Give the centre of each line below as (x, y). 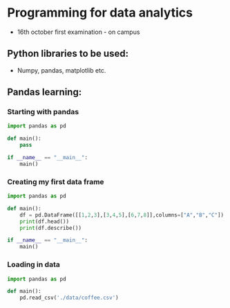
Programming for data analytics (100, 13)
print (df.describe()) (50, 228)
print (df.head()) (45, 221)
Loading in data (33, 264)
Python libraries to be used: (68, 54)
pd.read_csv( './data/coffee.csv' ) (69, 298)
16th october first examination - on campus (78, 32)
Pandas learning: (45, 92)
